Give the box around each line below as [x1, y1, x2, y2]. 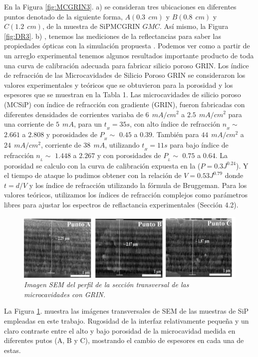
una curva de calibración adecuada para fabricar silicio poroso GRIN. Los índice [4, 60, 249, 70]
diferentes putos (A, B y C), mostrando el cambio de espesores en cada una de [4, 335, 244, 346]
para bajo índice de [170, 139, 229, 150]
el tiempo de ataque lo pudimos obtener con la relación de [4, 170, 182, 180]
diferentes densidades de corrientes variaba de [4, 109, 143, 119]
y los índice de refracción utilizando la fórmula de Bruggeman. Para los [29, 179, 247, 190]
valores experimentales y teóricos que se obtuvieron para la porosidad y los [4, 79, 233, 90]
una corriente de [4, 119, 54, 129]
